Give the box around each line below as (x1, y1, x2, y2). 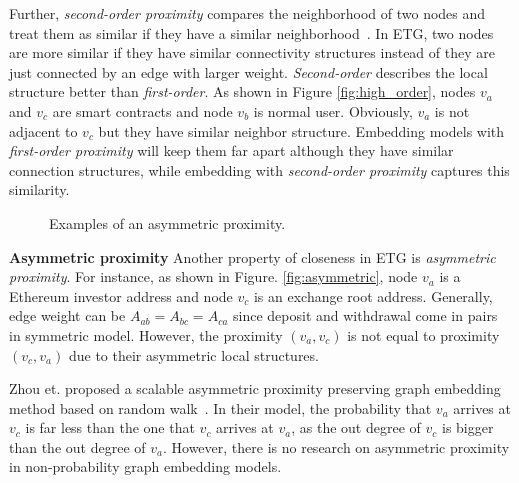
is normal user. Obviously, (253, 100, 413, 121)
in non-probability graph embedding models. (9, 456, 282, 477)
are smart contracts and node (52, 100, 233, 121)
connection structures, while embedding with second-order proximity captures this (9, 159, 510, 180)
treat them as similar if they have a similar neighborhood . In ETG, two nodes (9, 22, 494, 43)
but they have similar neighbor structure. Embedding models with (98, 120, 505, 141)
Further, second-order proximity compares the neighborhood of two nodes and (9, 3, 486, 23)
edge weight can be (9, 305, 126, 326)
